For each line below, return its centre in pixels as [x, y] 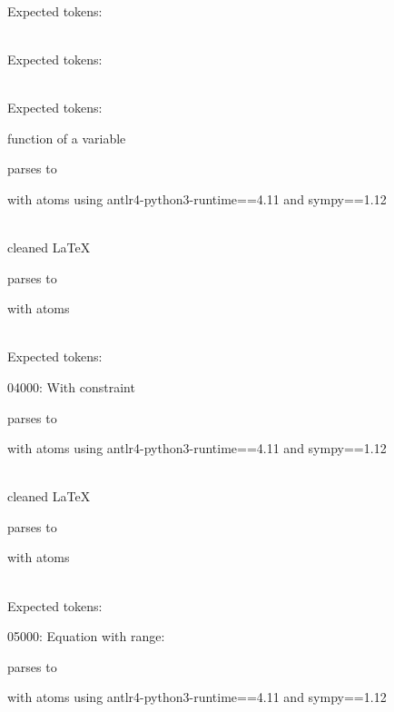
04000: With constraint [71, 386]
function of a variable [67, 138]
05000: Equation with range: [86, 636]
